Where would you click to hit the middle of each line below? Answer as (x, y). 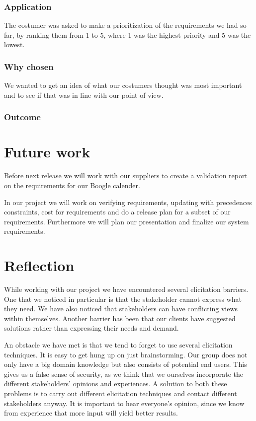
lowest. (14, 44)
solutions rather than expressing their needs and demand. (91, 328)
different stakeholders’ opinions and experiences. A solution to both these (116, 384)
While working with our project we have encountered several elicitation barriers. (126, 289)
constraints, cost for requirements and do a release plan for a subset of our (117, 212)
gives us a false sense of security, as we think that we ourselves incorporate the (124, 374)
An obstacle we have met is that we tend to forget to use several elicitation (118, 345)
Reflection (39, 265)
